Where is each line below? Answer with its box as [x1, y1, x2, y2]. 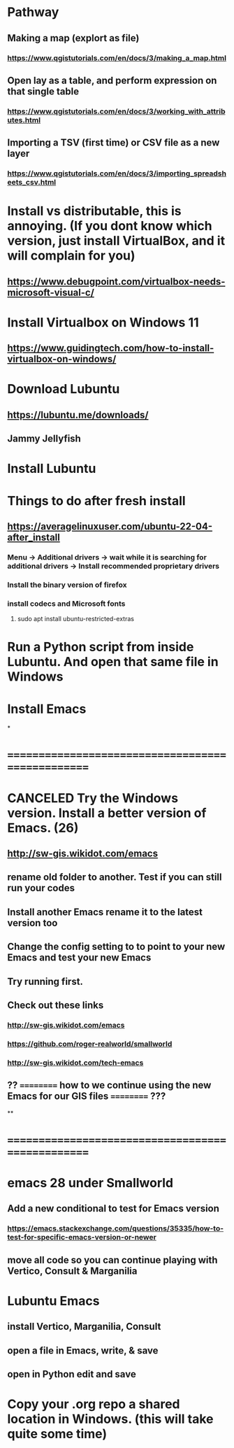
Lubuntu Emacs [7, 1293, 100, 1309]
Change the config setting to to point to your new [7, 941, 226, 953]
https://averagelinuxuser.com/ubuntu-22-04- [7, 520, 213, 532]
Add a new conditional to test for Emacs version [7, 1202, 220, 1214]
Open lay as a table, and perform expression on [7, 74, 217, 86]
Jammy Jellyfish [7, 433, 82, 445]
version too [7, 917, 58, 929]
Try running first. [7, 975, 84, 987]
